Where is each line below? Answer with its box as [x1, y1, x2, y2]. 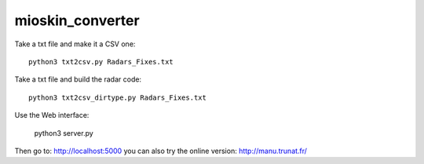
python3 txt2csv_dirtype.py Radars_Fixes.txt [28, 93, 207, 102]
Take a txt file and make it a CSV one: [14, 39, 136, 49]
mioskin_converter [14, 12, 141, 29]
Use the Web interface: [14, 111, 90, 120]
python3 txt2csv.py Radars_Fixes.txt [28, 57, 174, 66]
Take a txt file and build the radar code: [14, 75, 141, 84]
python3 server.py [34, 128, 93, 137]
